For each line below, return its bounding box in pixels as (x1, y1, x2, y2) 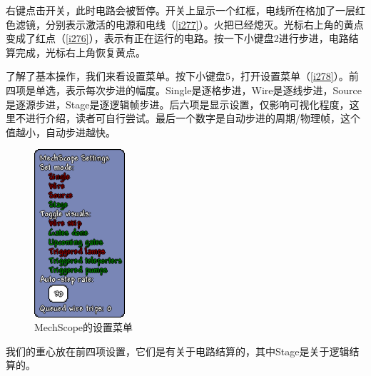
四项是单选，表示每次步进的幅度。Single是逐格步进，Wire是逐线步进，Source (6, 82, 362, 97)
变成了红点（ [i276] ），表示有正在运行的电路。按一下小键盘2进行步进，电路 (6, 31, 349, 46)
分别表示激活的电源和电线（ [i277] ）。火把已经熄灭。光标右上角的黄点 (45, 16, 364, 31)
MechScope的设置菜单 (34, 320, 133, 335)
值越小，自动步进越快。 (6, 124, 116, 139)
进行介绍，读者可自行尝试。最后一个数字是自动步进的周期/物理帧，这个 (25, 111, 360, 126)
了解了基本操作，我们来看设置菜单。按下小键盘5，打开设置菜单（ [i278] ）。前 (6, 68, 359, 83)
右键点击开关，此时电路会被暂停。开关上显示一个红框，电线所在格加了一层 (6, 3, 355, 17)
